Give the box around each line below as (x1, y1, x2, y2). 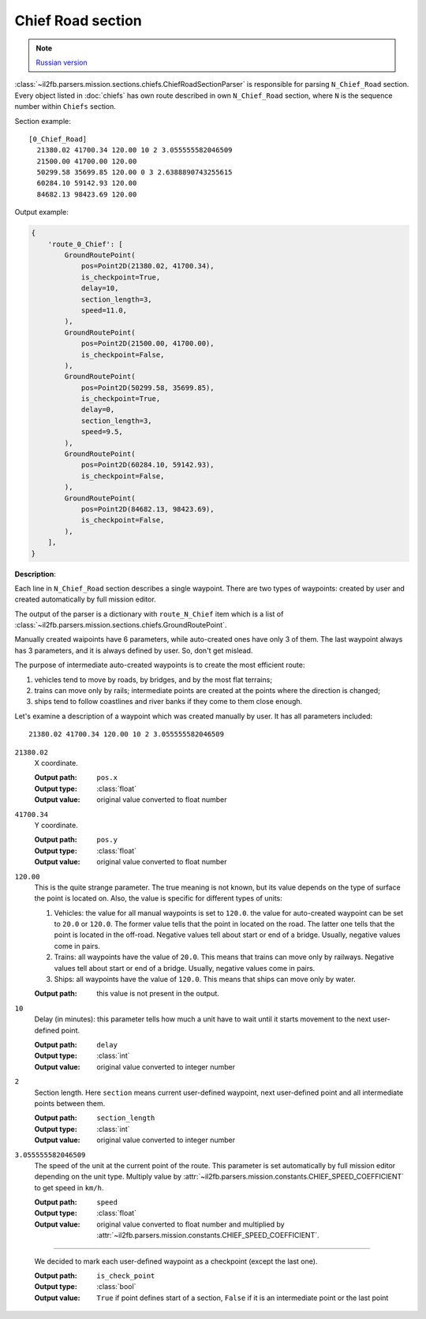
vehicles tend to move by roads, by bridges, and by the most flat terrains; (34, 675, 272, 684)
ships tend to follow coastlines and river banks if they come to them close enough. (34, 697, 303, 706)
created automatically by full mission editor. (14, 594, 157, 604)
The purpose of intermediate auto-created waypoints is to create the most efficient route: (14, 660, 305, 670)
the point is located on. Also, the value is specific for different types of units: (34, 894, 283, 903)
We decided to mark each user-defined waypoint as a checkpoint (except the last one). (34, 1256, 318, 1266)
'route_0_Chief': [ (47, 239, 124, 249)
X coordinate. (34, 759, 79, 767)
